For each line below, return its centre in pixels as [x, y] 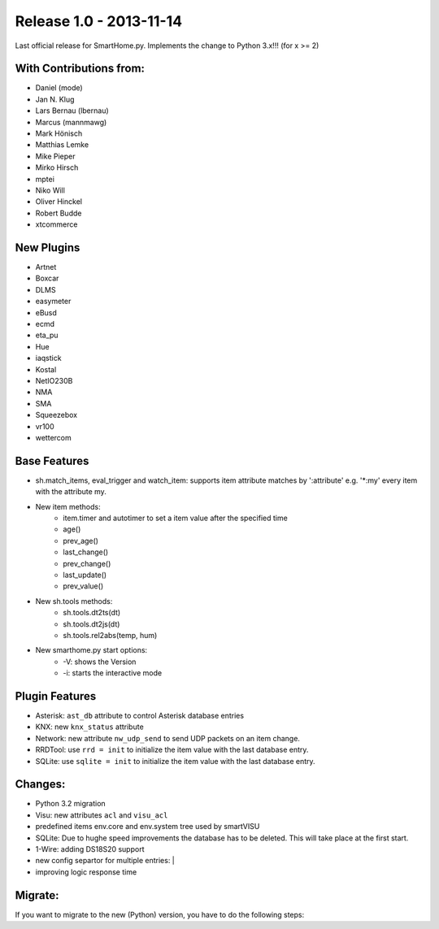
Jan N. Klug [55, 99]
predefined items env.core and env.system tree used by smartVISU [148, 827]
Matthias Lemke [62, 145]
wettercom [54, 437]
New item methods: [68, 506]
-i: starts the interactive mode [113, 673]
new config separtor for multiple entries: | [105, 861]
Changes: [40, 784]
